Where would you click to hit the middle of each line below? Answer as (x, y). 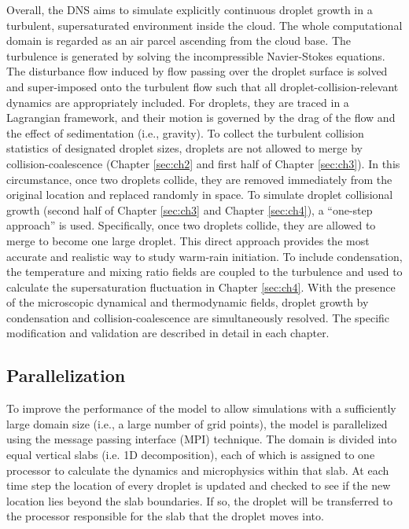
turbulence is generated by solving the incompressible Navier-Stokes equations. (196, 55)
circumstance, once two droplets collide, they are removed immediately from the (199, 179)
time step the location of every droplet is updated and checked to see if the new (199, 485)
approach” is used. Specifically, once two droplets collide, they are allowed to (191, 225)
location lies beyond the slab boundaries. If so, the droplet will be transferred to (200, 500)
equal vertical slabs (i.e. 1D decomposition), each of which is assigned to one (191, 455)
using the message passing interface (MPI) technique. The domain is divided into (202, 439)
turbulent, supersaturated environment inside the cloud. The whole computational (204, 25)
